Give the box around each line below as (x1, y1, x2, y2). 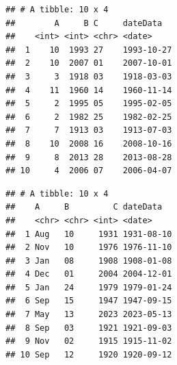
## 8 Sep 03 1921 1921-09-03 (5, 323, 172, 333)
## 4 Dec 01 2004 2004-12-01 (5, 269, 172, 279)
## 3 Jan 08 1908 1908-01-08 (5, 255, 172, 266)
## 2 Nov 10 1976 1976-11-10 (5, 242, 172, 253)
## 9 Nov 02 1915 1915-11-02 (5, 336, 172, 347)
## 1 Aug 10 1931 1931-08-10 (5, 229, 172, 239)
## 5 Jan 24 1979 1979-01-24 (5, 282, 172, 292)
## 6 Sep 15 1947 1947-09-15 (5, 296, 172, 306)
